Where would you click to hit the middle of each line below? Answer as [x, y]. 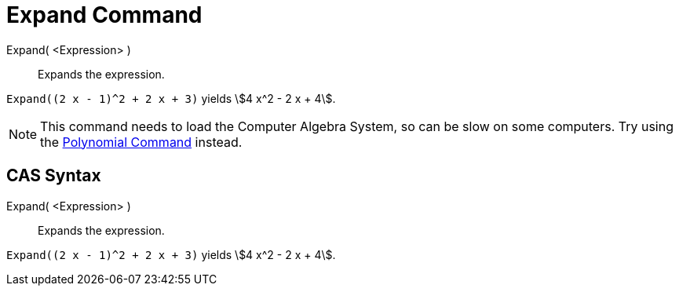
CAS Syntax [54, 176]
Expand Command [104, 15]
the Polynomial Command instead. [141, 142]
